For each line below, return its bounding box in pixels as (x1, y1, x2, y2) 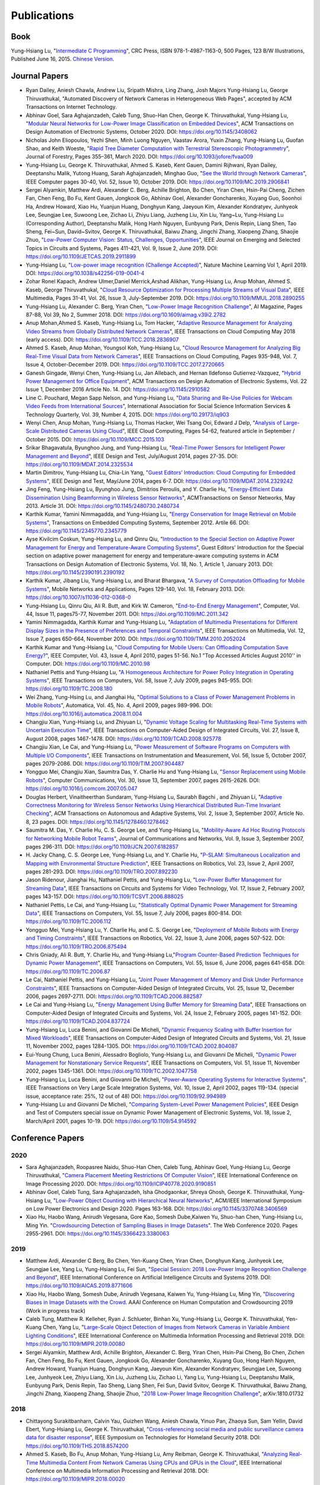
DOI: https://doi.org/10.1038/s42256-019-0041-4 (25, 269, 145, 276)
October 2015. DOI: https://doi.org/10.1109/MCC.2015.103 (25, 435, 165, 443)
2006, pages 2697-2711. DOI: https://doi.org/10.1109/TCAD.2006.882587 (25, 993, 203, 1000)
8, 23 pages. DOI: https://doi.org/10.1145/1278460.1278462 (25, 818, 169, 825)
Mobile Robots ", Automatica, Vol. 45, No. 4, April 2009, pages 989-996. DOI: (25, 702, 213, 709)
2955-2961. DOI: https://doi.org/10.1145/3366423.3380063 (25, 1230, 169, 1237)
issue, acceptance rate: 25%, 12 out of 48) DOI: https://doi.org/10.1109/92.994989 (25, 1092, 226, 1099)
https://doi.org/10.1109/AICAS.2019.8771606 (25, 1282, 133, 1289)
